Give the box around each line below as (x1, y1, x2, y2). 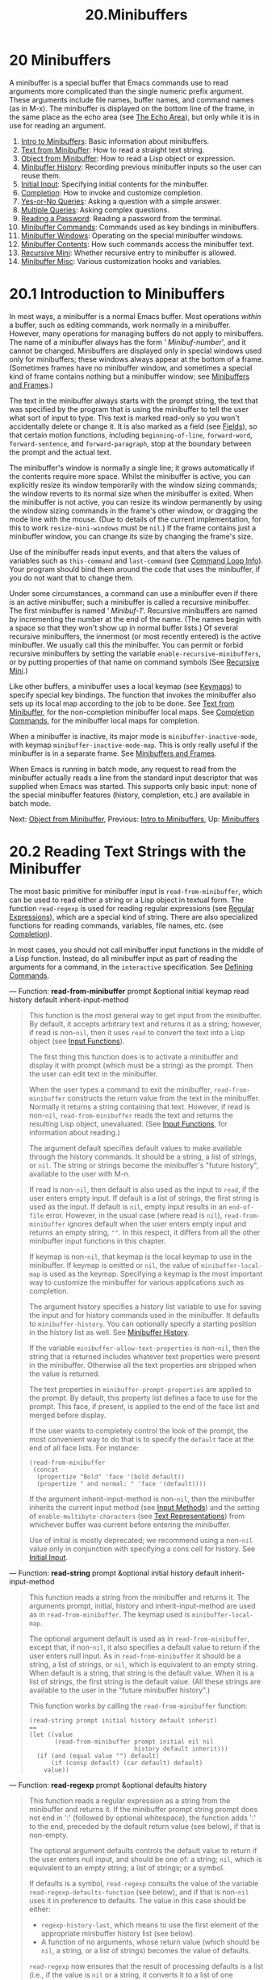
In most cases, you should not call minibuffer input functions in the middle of (9, 945, 264, 954)
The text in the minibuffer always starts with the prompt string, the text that (9, 396, 258, 405)
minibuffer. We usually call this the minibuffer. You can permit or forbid (9, 640, 244, 649)
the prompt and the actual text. (9, 447, 112, 457)
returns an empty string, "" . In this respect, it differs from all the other (28, 1227, 261, 1237)
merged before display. (28, 1410, 107, 1420)
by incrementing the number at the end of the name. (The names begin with (9, 614, 262, 623)
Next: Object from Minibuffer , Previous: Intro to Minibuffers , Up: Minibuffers (9, 814, 260, 824)
